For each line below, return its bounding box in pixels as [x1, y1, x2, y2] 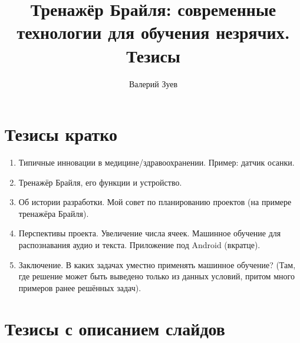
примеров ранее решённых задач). [18, 281, 141, 293]
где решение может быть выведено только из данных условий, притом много [18, 270, 295, 282]
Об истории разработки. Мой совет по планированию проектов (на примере [18, 196, 292, 208]
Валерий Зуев [128, 77, 178, 90]
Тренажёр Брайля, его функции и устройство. [18, 176, 182, 188]
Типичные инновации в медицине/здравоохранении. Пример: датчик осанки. [18, 156, 295, 169]
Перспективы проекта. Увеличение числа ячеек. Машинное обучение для [18, 227, 281, 239]
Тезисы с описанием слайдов [5, 316, 225, 340]
